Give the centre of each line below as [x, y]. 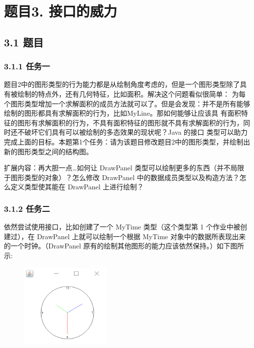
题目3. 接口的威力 [61, 11]
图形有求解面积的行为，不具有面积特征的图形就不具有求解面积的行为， [130, 122]
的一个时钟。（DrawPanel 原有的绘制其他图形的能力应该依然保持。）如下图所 [124, 246]
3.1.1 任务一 [27, 66]
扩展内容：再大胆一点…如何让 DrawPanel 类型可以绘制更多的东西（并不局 [121, 168]
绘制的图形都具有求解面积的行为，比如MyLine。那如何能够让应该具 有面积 [123, 113]
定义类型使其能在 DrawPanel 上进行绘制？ [77, 187]
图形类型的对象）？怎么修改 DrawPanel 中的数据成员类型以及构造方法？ [125, 177]
